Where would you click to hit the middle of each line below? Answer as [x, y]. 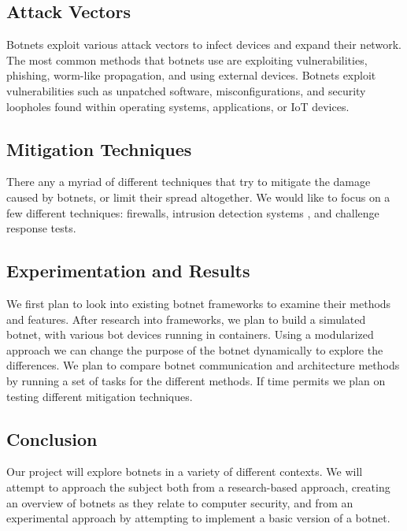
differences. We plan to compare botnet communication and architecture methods [203, 365]
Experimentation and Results [128, 271]
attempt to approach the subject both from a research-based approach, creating [198, 486]
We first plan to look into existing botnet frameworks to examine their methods [199, 303]
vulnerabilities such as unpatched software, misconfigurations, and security [186, 90]
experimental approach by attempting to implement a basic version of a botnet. [198, 518]
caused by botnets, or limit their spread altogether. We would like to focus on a [198, 197]
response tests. [41, 228]
